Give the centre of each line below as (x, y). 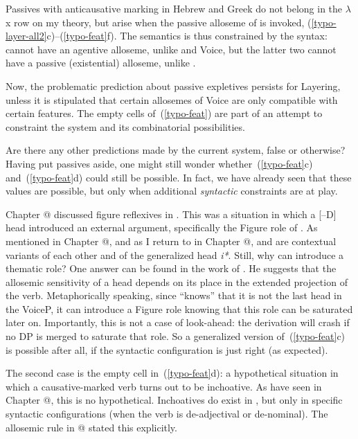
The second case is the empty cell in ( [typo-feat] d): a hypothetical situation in (172, 373)
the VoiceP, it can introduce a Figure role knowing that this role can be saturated (179, 308)
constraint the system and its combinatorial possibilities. (125, 126)
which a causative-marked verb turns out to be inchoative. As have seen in (164, 386)
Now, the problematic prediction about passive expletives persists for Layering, (173, 86)
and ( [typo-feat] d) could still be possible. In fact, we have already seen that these (179, 177)
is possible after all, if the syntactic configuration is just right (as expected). (167, 349)
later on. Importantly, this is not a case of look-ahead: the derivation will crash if (178, 322)
